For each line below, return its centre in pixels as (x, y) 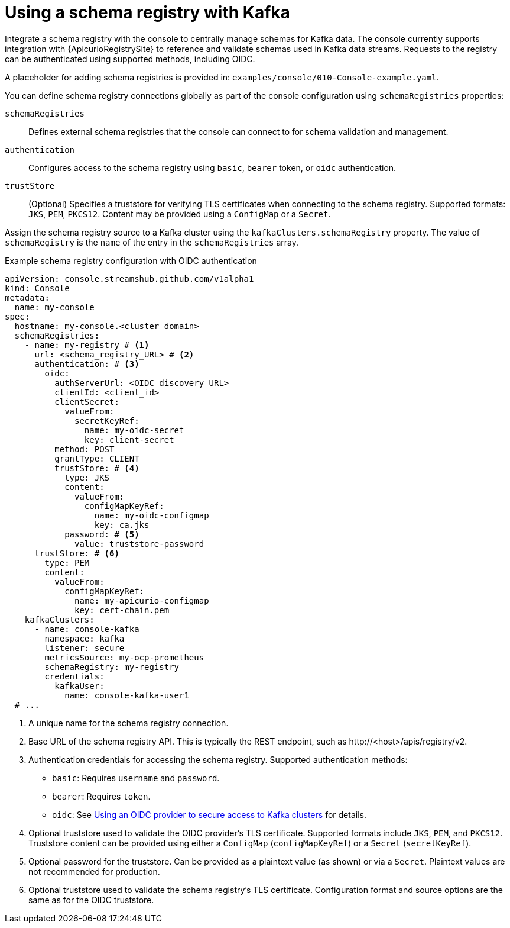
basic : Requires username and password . (136, 778)
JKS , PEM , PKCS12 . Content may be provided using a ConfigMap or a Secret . (180, 214)
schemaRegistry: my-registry (112, 667)
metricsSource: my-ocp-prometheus (124, 657)
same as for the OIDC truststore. (91, 900)
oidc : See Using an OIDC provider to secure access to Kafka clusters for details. (209, 814)
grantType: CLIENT (97, 458)
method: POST (85, 449)
